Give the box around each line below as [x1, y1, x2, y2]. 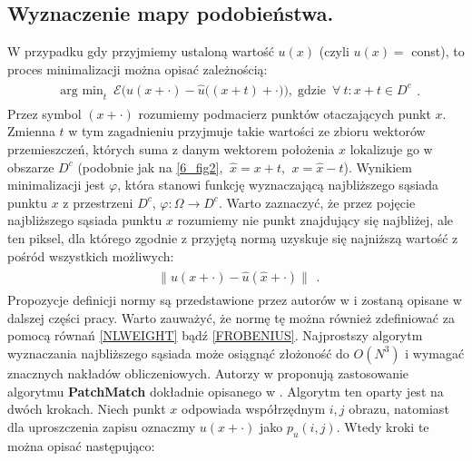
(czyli [319, 42, 349, 61]
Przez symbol [7, 103, 82, 123]
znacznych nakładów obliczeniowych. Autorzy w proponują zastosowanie [7, 363, 409, 382]
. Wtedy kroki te [336, 417, 429, 436]
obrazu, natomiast [349, 399, 449, 418]
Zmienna [7, 122, 55, 141]
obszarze [7, 157, 54, 176]
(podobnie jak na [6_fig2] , [77, 157, 223, 176]
